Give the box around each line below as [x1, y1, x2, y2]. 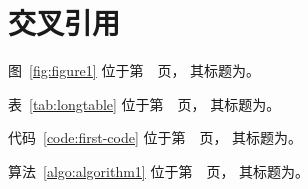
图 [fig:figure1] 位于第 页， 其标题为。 [8, 60, 261, 81]
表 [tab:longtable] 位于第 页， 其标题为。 [8, 93, 281, 114]
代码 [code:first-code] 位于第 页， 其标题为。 [8, 127, 303, 148]
